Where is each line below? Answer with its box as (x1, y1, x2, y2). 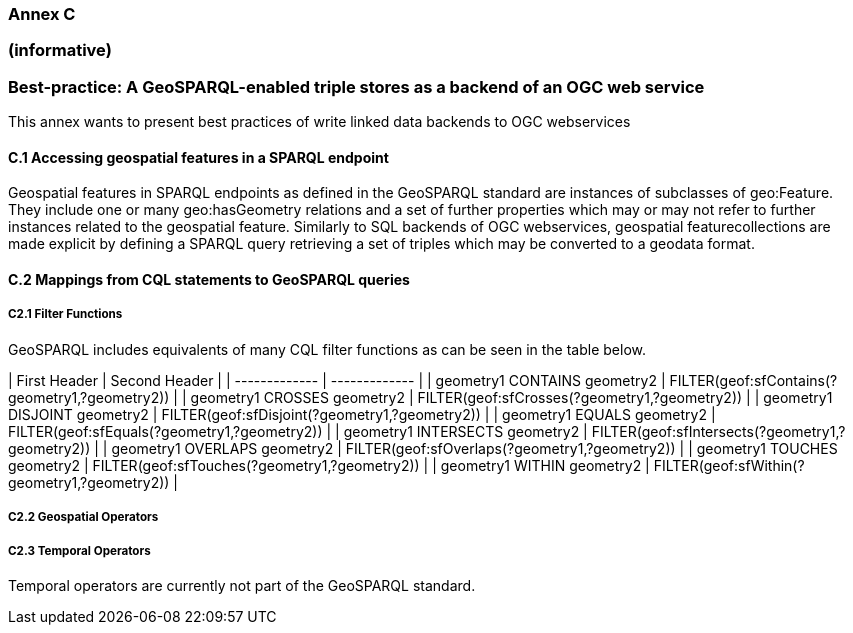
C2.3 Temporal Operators (8, 543, 151, 558)
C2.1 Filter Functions (8, 307, 123, 322)
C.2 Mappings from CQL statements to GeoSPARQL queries (8, 270, 410, 288)
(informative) (8, 40, 112, 61)
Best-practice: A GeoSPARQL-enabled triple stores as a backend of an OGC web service (8, 76, 705, 97)
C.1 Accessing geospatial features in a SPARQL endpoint (8, 148, 389, 166)
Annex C (8, 4, 76, 24)
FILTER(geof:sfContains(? (669, 371, 838, 389)
